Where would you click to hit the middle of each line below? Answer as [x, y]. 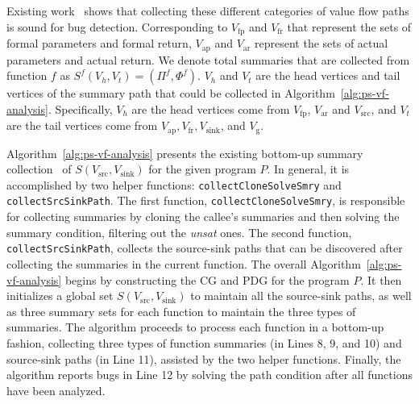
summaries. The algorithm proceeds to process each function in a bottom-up [195, 327]
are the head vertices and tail [328, 75]
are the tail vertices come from [82, 125]
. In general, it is [308, 169]
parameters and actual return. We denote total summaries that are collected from [208, 59]
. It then [381, 279]
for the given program [202, 169]
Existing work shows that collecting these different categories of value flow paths [208, 10]
